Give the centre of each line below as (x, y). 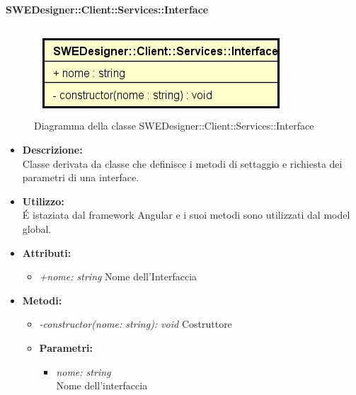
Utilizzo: (43, 201)
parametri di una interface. (81, 177)
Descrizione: (52, 149)
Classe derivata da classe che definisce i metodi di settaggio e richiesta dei (182, 163)
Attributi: (47, 252)
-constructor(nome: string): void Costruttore (136, 324)
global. (37, 228)
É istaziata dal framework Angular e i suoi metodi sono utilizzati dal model (186, 215)
